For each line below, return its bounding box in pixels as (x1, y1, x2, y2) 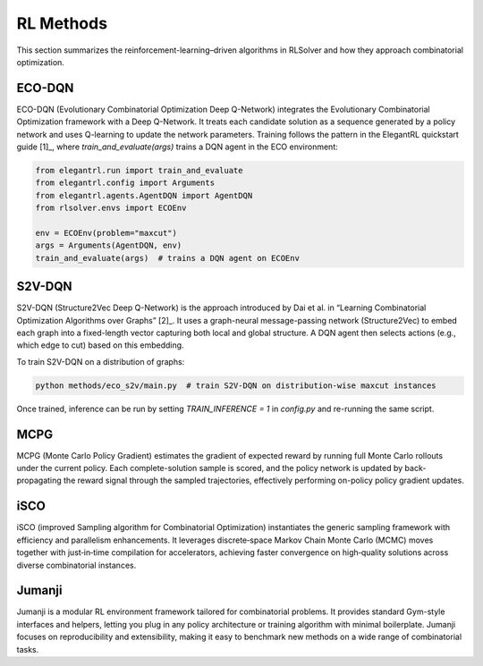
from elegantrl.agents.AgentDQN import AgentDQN (35, 190, 253, 200)
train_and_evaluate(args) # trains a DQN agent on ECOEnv (35, 253, 300, 263)
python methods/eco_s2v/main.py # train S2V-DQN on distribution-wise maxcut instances (35, 380, 437, 391)
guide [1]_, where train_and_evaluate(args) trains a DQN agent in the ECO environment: (16, 141, 339, 152)
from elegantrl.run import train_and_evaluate (35, 165, 243, 175)
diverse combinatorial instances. (16, 560, 137, 570)
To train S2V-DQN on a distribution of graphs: (16, 356, 185, 367)
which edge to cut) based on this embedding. (16, 340, 184, 350)
